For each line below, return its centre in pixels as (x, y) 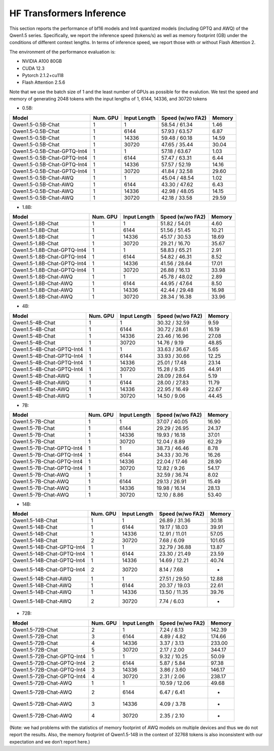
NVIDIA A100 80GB (42, 61)
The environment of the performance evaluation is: (63, 52)
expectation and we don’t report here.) (50, 742)
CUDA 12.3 (33, 68)
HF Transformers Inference (68, 13)
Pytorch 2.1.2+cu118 (43, 75)
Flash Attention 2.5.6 (44, 82)
